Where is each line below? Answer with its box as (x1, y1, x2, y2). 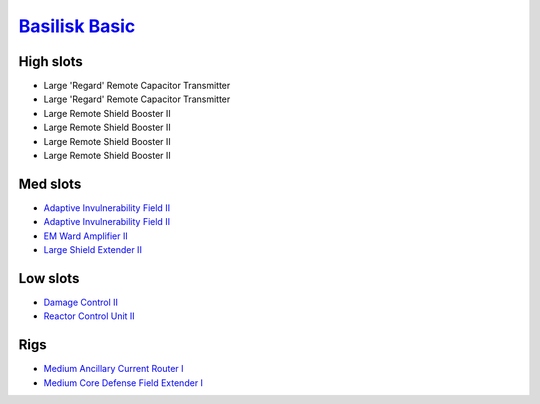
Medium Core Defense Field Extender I (43, 376, 204, 389)
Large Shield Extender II (43, 244, 142, 256)
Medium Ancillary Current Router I (43, 363, 184, 375)
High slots (18, 53, 84, 70)
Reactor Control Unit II (43, 310, 135, 322)
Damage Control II (43, 296, 119, 308)
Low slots (18, 270, 80, 287)
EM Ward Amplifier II (43, 230, 129, 242)
